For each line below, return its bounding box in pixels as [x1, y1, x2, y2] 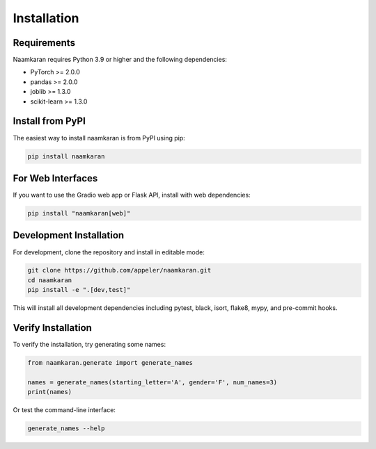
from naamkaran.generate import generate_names [27, 359, 193, 367]
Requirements [13, 37, 76, 49]
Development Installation [13, 229, 125, 241]
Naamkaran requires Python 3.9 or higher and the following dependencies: [13, 56, 228, 64]
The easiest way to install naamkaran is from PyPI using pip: [13, 133, 186, 142]
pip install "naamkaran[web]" [27, 209, 131, 217]
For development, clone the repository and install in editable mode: [13, 247, 205, 256]
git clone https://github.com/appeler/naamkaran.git [27, 266, 212, 275]
